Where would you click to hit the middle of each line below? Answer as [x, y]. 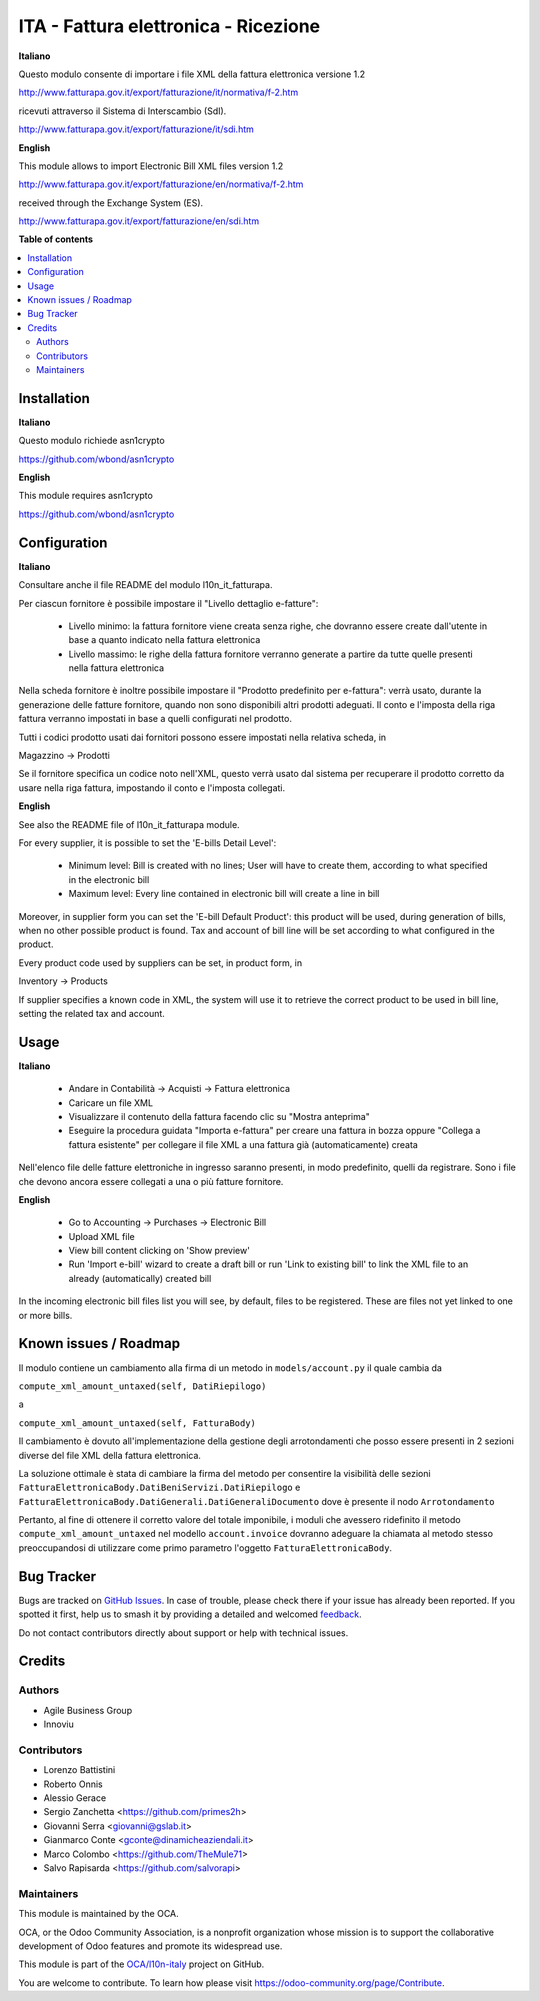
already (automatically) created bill [140, 1278]
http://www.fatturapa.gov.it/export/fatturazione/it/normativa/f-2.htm [158, 92]
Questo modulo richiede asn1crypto [91, 441]
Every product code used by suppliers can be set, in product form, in [160, 962]
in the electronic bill [109, 879]
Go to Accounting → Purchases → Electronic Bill [167, 1222]
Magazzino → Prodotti [64, 756]
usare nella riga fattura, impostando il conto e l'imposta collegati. [152, 787]
